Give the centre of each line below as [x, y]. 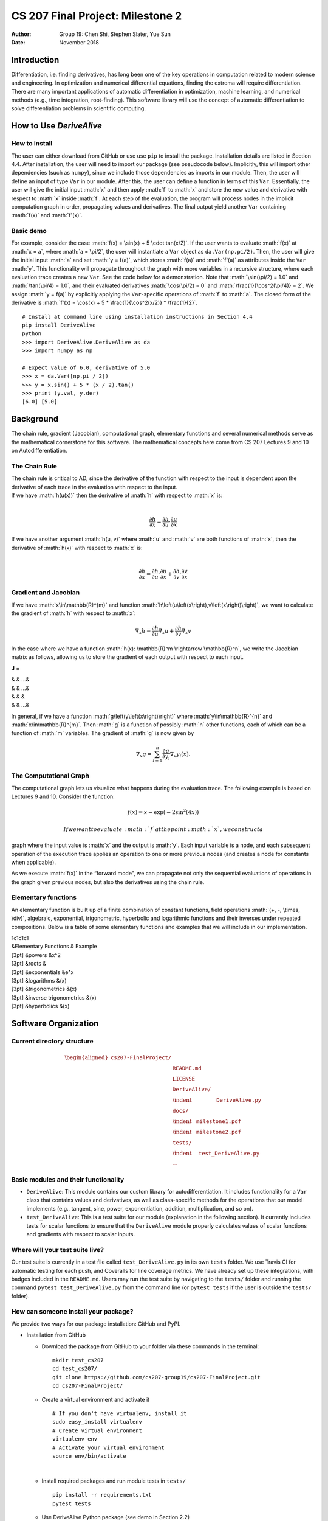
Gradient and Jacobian [46, 593]
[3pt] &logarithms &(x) [39, 980]
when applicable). [33, 862]
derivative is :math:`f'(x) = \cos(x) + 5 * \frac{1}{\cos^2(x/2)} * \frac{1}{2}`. [104, 303]
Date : [18, 42]
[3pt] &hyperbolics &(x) [40, 1006]
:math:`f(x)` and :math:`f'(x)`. [47, 215]
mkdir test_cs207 [78, 1360]
